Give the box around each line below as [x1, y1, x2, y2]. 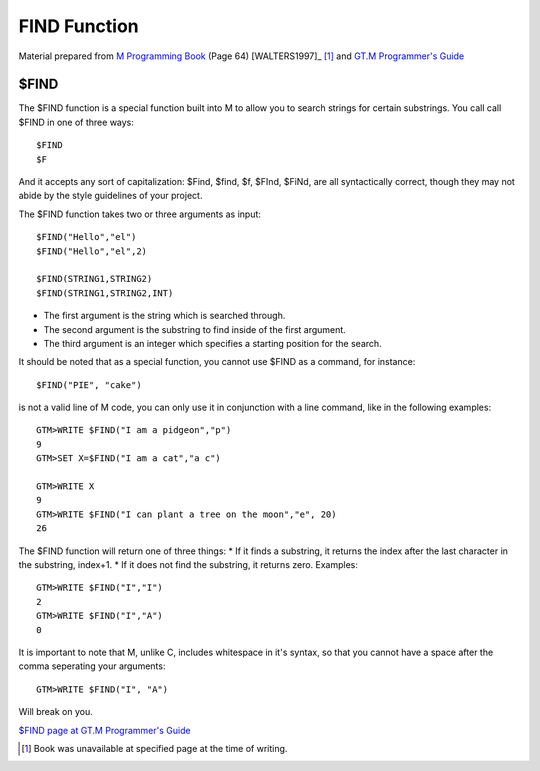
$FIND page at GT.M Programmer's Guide [18, 724, 191, 736]
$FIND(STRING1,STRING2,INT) [36, 287, 174, 299]
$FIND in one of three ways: [18, 116, 135, 128]
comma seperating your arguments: [18, 660, 166, 672]
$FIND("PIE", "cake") [36, 379, 142, 390]
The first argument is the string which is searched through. [43, 310, 286, 322]
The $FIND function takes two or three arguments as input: [18, 208, 262, 220]
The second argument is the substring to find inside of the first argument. [43, 323, 347, 335]
